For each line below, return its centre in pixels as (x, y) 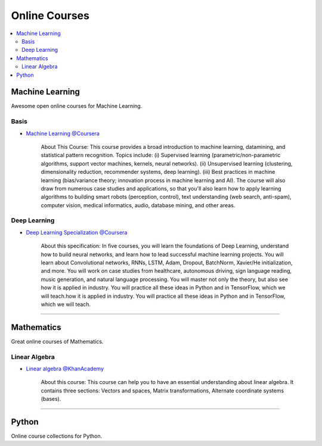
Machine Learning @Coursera (63, 133)
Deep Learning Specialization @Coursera (77, 232)
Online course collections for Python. (57, 436)
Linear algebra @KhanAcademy (65, 369)
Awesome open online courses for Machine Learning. (77, 106)
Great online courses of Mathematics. (57, 341)
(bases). (51, 399)
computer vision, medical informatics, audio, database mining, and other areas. (138, 205)
